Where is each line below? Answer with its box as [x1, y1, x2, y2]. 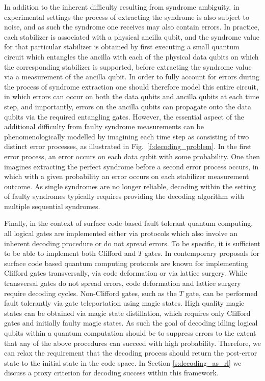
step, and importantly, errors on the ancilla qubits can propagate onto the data [4, 101, 252, 111]
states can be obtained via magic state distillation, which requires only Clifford [4, 307, 251, 318]
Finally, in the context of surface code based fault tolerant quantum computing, [4, 218, 253, 228]
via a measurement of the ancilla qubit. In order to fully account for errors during [4, 71, 260, 82]
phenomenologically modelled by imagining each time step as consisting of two [4, 131, 249, 141]
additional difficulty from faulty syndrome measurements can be [4, 121, 204, 132]
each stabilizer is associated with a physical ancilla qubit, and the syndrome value [4, 31, 260, 42]
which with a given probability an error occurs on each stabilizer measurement [4, 171, 249, 182]
